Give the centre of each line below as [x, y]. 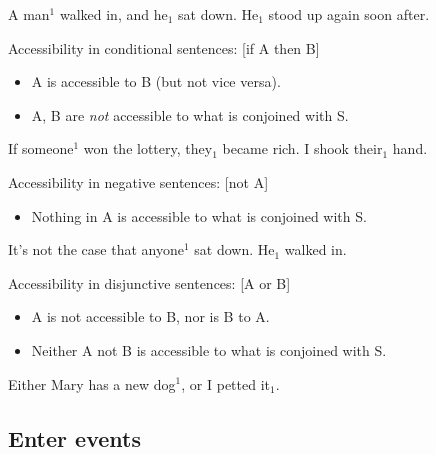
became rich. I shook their [302, 148]
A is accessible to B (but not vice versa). [156, 81]
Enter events [74, 437]
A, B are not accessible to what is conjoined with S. [190, 114]
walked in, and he [113, 14]
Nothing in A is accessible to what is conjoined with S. [199, 215]
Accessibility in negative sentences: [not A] [138, 181]
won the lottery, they [148, 148]
